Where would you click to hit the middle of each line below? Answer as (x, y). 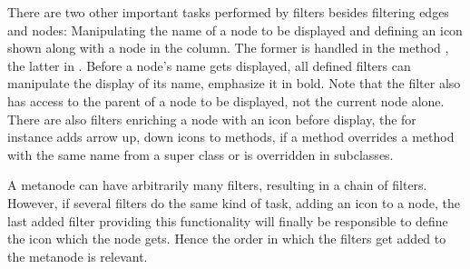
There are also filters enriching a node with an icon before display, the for (212, 119)
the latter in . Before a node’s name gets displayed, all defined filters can (209, 65)
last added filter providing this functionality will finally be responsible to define (228, 220)
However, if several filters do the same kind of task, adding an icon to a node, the (234, 202)
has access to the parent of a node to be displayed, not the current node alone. (226, 100)
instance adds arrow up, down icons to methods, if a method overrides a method (231, 137)
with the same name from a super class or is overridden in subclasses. (201, 154)
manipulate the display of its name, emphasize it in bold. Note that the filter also (234, 83)
